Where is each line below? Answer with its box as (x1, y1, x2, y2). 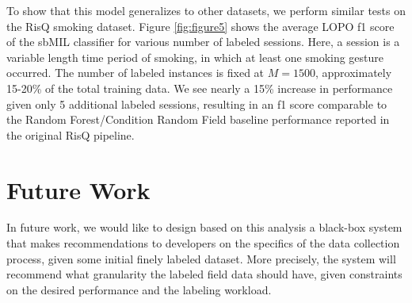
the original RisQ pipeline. (6, 126, 135, 143)
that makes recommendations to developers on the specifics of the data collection (6, 235, 400, 251)
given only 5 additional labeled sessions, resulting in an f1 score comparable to (6, 95, 387, 112)
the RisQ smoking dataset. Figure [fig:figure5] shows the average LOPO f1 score (6, 17, 395, 34)
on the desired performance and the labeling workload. (6, 281, 272, 297)
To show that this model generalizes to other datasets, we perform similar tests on (6, 2, 406, 18)
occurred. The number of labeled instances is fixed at (6, 64, 265, 81)
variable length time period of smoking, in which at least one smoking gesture (6, 48, 384, 65)
